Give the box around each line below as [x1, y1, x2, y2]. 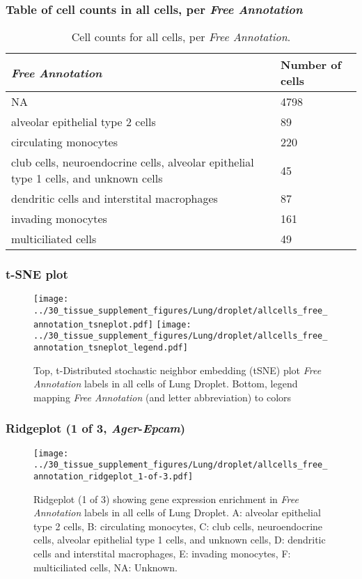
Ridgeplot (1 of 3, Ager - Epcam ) [6, 419, 186, 437]
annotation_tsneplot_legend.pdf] [33, 343, 188, 353]
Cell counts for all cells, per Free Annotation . [71, 29, 291, 45]
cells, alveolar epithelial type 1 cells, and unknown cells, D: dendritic [33, 532, 326, 547]
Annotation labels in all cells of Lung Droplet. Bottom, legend [33, 376, 298, 391]
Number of [281, 56, 342, 73]
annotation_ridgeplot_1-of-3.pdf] [33, 472, 194, 482]
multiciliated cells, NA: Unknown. [33, 559, 178, 574]
